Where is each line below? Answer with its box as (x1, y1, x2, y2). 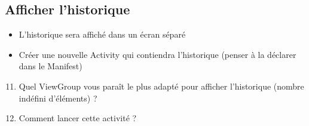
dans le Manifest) (19, 60, 82, 72)
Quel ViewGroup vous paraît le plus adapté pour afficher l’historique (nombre (19, 79, 304, 92)
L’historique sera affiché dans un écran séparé (19, 28, 186, 41)
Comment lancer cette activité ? (19, 112, 137, 124)
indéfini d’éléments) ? (19, 91, 97, 104)
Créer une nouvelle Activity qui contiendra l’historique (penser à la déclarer (19, 48, 296, 60)
